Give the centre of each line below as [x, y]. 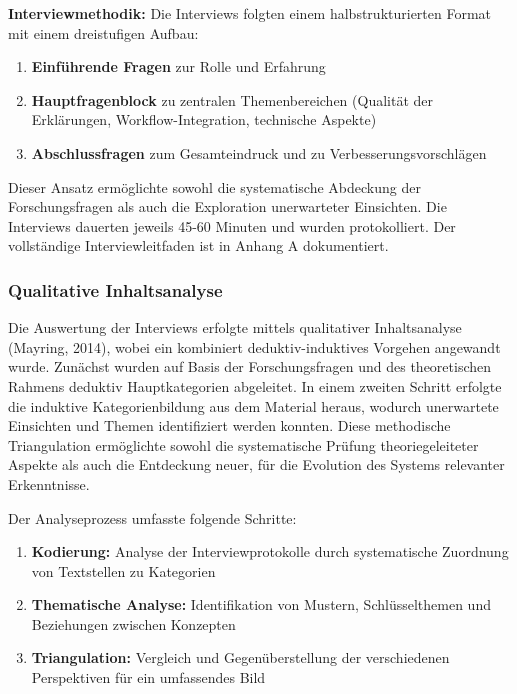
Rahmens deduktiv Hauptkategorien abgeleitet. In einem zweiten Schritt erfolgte [255, 385]
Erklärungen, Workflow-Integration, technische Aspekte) [204, 119]
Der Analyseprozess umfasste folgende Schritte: [152, 517]
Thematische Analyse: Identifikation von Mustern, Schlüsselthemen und [261, 604]
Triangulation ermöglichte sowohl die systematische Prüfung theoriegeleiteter [243, 444]
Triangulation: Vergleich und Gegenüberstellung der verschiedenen [240, 657]
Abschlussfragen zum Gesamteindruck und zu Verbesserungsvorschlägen [259, 152]
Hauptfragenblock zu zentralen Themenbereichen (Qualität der [232, 99]
